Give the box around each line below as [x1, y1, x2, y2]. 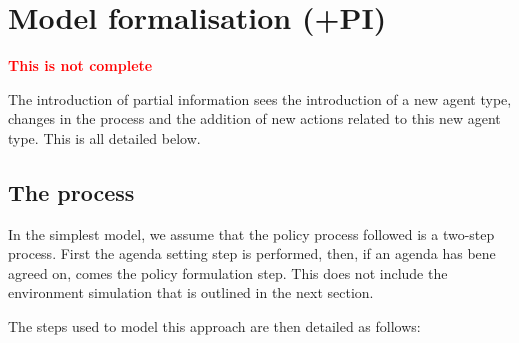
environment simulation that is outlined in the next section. [8, 282, 374, 303]
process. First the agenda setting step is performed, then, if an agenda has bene [8, 243, 496, 264]
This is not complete [8, 55, 153, 76]
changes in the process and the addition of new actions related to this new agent [8, 108, 501, 129]
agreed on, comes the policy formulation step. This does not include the [8, 262, 448, 283]
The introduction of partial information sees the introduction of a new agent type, [8, 88, 512, 109]
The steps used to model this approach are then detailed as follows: [8, 316, 421, 337]
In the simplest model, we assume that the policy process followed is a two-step [8, 223, 495, 244]
